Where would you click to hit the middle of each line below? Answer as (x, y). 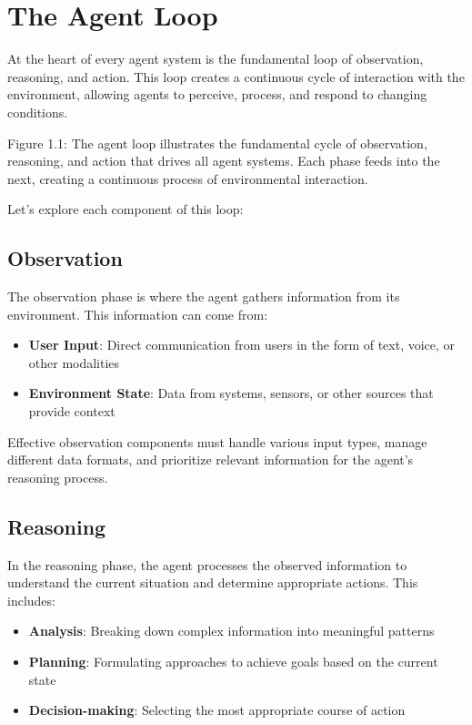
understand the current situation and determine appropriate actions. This (213, 582)
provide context (72, 411)
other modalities (74, 362)
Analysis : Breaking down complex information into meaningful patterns (231, 631)
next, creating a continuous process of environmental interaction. (188, 178)
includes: (31, 600)
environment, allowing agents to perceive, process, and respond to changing (217, 94)
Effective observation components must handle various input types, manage (217, 441)
